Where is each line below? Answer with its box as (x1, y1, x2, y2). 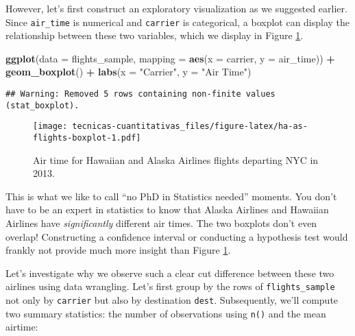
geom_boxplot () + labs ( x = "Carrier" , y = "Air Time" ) (5, 64, 252, 79)
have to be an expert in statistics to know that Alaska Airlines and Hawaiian (5, 202, 329, 217)
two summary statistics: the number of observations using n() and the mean (5, 306, 326, 320)
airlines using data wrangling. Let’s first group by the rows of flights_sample (5, 279, 335, 293)
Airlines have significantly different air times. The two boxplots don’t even (5, 216, 317, 230)
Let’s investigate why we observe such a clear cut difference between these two (5, 265, 334, 280)
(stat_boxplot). (5, 100, 79, 110)
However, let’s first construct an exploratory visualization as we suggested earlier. (5, 1, 347, 15)
